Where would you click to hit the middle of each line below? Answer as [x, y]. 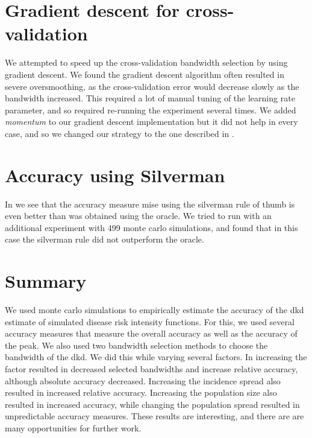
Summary [46, 281]
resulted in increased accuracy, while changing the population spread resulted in [152, 404]
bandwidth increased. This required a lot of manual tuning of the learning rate [150, 98]
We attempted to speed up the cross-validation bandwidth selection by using [146, 62]
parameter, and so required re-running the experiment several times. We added [151, 109]
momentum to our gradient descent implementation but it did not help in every [151, 122]
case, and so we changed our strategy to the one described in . [120, 133]
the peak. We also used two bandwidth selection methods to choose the [136, 345]
